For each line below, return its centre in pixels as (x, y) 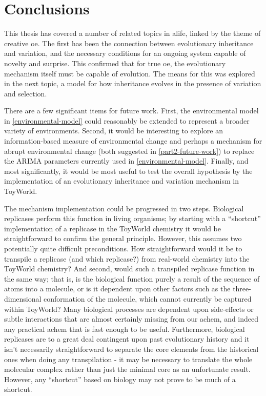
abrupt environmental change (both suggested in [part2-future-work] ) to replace (129, 151)
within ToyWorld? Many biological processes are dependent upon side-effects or (129, 309)
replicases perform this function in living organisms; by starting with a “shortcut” (132, 218)
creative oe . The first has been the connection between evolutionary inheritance (129, 43)
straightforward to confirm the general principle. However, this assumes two (123, 238)
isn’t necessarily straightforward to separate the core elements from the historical (131, 349)
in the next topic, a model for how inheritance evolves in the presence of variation (133, 83)
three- (242, 289)
